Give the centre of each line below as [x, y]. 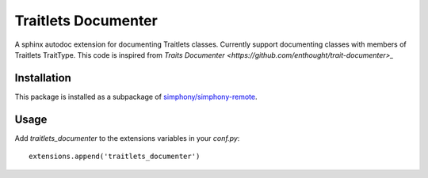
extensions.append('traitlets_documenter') [115, 157]
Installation [43, 78]
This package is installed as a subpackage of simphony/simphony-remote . [136, 97]
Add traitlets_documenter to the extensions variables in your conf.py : [127, 138]
